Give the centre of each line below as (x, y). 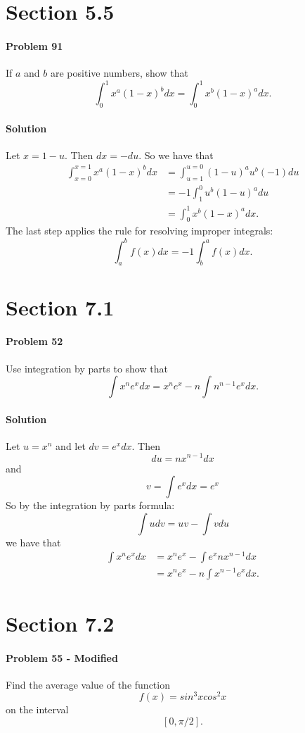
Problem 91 (34, 45)
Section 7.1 (60, 307)
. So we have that (176, 155)
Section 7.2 (60, 623)
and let (71, 445)
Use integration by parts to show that (87, 368)
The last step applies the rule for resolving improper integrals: (139, 231)
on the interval (37, 709)
